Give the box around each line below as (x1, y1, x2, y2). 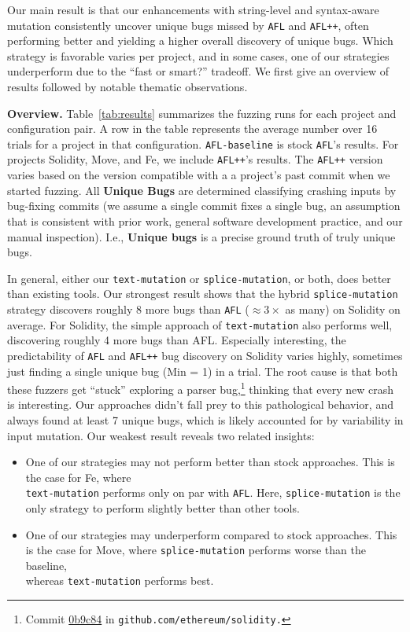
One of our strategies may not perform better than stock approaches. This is (25, 454, 395, 470)
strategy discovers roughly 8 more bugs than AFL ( (7, 301, 249, 317)
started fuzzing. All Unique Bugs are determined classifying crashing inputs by (7, 182, 397, 198)
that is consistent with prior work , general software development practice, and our (7, 212, 403, 229)
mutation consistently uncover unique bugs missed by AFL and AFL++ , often (7, 17, 369, 33)
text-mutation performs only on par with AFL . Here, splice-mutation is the (25, 484, 401, 501)
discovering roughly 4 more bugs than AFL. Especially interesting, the (7, 332, 346, 348)
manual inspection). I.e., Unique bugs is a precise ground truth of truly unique (7, 228, 396, 244)
